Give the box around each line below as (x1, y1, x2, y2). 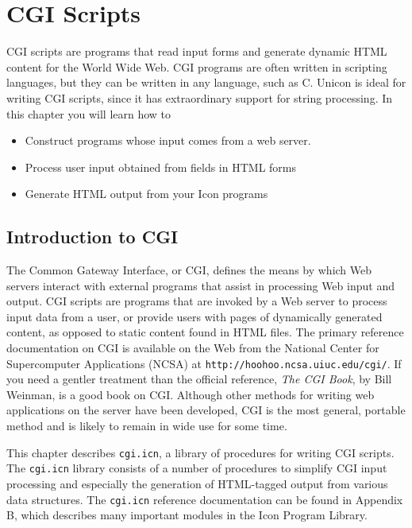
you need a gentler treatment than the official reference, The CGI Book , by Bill (6, 371, 392, 387)
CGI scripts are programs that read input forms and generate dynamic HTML (6, 43, 387, 60)
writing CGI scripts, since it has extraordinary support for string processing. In (6, 89, 393, 106)
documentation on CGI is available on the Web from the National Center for (6, 340, 379, 356)
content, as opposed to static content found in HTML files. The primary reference (6, 324, 404, 340)
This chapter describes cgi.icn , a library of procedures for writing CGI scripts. (6, 444, 395, 460)
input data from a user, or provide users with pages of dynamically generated (6, 308, 383, 324)
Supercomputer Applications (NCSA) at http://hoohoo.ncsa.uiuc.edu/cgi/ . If (6, 355, 402, 371)
